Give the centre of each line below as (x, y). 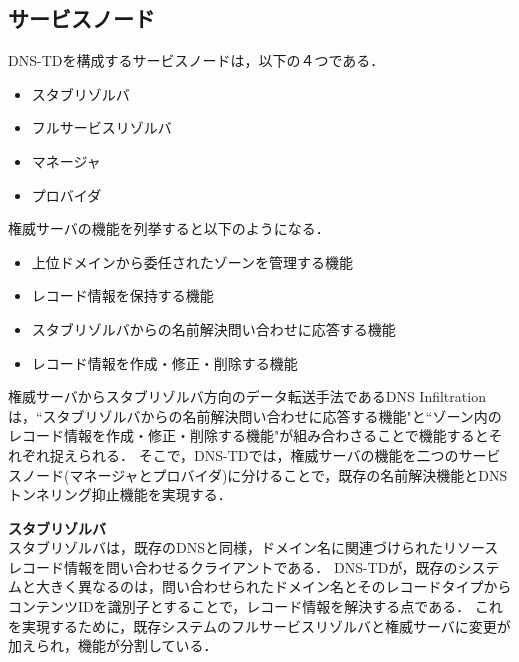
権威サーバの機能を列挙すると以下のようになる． (169, 228)
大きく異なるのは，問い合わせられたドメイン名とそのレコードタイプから (273, 586)
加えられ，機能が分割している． (113, 645)
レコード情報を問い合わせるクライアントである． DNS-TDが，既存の (233, 566)
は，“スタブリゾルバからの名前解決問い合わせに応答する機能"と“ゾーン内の (255, 415)
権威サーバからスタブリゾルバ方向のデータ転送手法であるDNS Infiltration (247, 396)
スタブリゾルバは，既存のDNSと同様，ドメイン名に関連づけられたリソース (253, 547)
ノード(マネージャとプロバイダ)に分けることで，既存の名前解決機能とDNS (264, 474)
